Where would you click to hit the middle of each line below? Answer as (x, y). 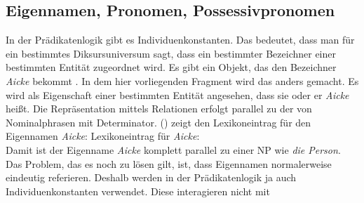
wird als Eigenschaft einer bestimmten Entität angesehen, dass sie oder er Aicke (177, 94)
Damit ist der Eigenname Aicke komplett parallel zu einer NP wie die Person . (173, 149)
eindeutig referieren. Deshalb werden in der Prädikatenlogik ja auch (151, 177)
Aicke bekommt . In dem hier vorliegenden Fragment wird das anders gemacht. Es (182, 80)
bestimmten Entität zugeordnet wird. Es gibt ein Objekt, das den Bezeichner (171, 67)
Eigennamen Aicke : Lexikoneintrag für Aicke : (103, 136)
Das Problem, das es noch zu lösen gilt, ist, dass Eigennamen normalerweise (169, 163)
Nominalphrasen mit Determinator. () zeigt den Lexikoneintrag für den (159, 122)
